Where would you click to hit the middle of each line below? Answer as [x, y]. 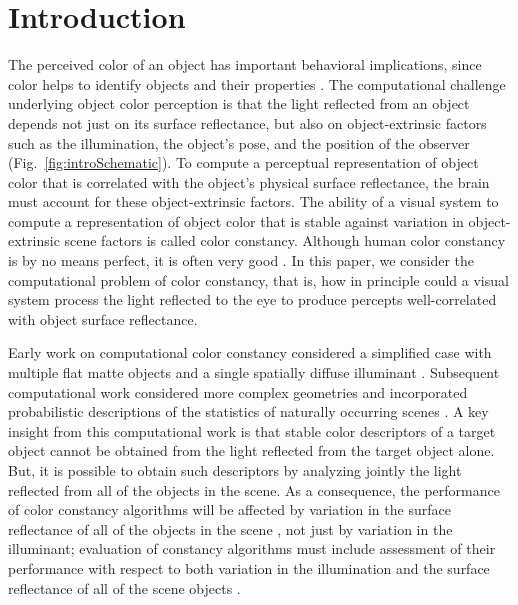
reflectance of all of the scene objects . [124, 587]
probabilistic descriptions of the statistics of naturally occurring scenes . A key [248, 411]
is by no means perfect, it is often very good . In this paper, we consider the [241, 260]
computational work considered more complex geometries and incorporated [238, 391]
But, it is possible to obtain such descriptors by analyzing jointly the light [235, 470]
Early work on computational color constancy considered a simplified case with [250, 352]
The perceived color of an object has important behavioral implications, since [245, 64]
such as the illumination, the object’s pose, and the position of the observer [239, 142]
